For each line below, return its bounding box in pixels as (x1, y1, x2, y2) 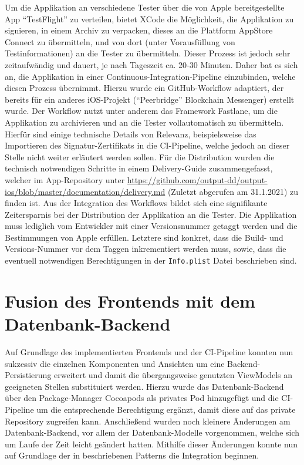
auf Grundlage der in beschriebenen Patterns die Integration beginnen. (5, 449, 259, 461)
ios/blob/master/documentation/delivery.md (5, 185, 165, 197)
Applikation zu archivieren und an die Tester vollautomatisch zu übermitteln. (5, 116, 284, 128)
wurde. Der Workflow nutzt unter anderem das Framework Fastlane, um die (5, 105, 278, 117)
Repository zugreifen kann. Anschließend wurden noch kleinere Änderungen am (5, 415, 291, 427)
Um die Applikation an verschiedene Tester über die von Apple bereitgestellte (5, 1, 285, 13)
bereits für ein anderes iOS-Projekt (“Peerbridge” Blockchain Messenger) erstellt (5, 93, 295, 105)
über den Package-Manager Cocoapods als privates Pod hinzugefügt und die (5, 392, 279, 404)
